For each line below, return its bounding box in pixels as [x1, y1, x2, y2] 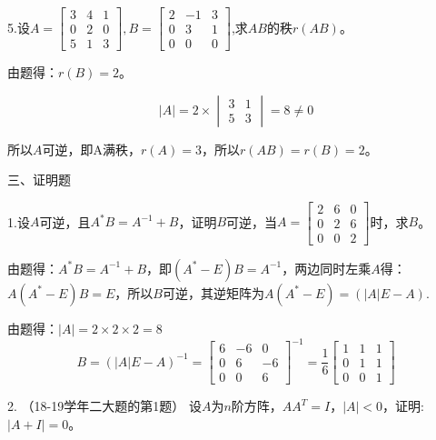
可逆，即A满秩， [42, 139, 141, 158]
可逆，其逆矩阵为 [162, 283, 264, 302]
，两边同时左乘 [282, 258, 372, 277]
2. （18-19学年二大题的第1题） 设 [7, 396, 202, 415]
